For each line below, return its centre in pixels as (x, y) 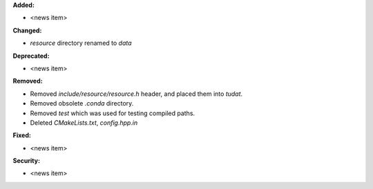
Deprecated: (31, 56)
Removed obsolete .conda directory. (82, 103)
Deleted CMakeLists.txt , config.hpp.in (84, 122)
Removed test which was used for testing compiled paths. (113, 113)
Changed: (27, 30)
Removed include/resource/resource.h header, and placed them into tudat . (136, 94)
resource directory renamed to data (81, 43)
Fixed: (22, 135)
